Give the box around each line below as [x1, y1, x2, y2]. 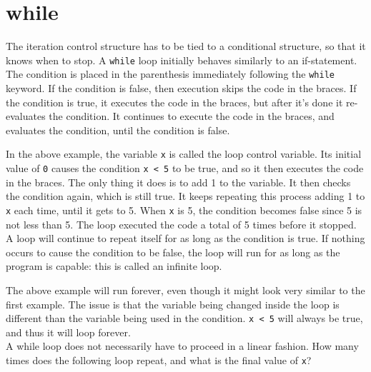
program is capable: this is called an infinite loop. [6, 258, 222, 273]
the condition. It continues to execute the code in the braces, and [49, 109, 335, 124]
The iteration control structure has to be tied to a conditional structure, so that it [6, 39, 366, 54]
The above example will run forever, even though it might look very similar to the [6, 282, 365, 297]
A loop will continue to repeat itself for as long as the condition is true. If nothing [6, 231, 365, 246]
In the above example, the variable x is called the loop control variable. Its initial [6, 146, 362, 161]
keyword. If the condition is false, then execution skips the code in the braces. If [6, 81, 357, 96]
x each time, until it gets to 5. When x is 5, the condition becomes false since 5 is [6, 202, 362, 217]
